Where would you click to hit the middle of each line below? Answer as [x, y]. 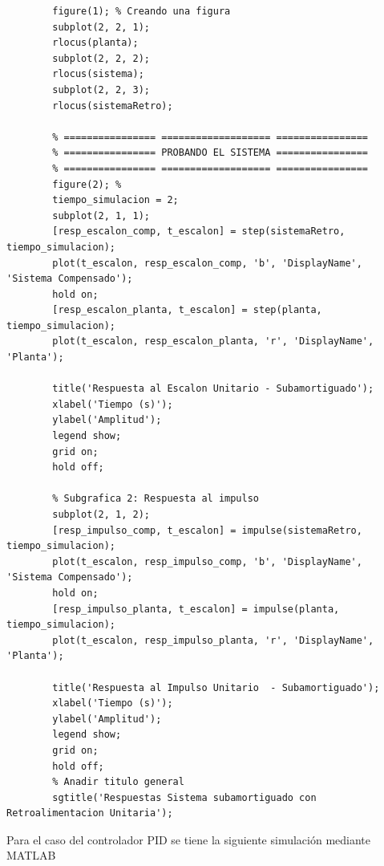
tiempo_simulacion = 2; [115, 200]
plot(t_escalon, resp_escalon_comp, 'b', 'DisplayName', [207, 263]
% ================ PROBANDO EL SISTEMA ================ [210, 153]
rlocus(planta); [95, 43]
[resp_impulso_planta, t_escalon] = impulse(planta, [196, 609]
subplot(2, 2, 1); [101, 27]
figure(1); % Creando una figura [141, 11]
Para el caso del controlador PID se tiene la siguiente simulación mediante [189, 839]
